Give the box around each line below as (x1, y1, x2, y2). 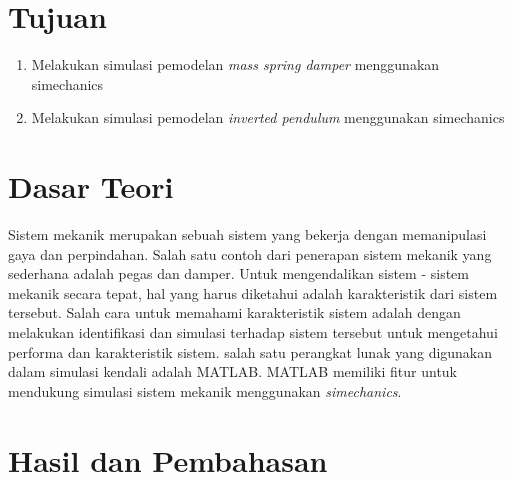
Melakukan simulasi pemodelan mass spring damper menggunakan (31, 54, 440, 75)
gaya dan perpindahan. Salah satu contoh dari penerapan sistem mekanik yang (8, 243, 492, 264)
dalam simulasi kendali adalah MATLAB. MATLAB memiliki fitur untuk (8, 361, 458, 382)
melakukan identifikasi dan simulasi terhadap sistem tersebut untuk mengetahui (8, 322, 498, 342)
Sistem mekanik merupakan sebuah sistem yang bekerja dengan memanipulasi (8, 224, 487, 245)
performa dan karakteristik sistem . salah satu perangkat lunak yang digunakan (8, 341, 493, 362)
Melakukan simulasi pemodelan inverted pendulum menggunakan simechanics (31, 107, 505, 128)
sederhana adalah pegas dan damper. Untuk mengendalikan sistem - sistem (8, 263, 469, 284)
